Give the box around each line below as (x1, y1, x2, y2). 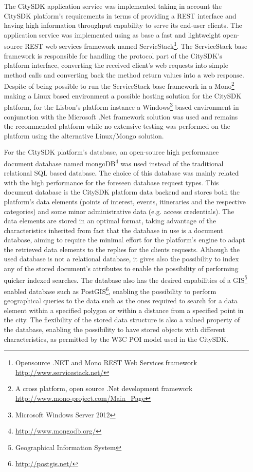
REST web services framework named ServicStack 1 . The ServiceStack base (24, 39, 248, 51)
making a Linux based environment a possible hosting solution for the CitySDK (4, 90, 242, 100)
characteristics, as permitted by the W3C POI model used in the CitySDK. (4, 334, 229, 344)
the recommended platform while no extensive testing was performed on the (4, 121, 231, 131)
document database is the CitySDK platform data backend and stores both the (4, 187, 240, 197)
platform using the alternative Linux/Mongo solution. (4, 130, 164, 140)
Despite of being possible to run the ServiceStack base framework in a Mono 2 (4, 79, 235, 91)
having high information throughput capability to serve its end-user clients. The (4, 20, 242, 30)
